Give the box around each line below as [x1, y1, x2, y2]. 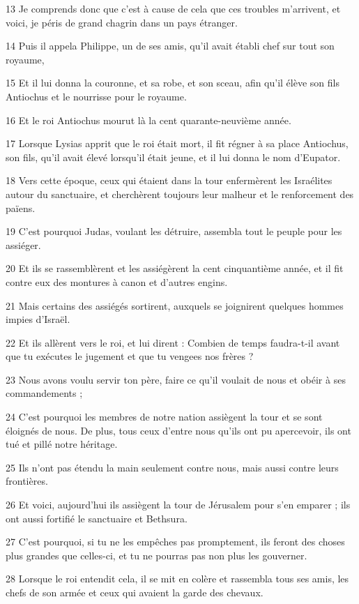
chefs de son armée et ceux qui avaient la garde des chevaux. [6, 585, 263, 599]
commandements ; [6, 386, 83, 400]
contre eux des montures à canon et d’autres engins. [6, 274, 228, 289]
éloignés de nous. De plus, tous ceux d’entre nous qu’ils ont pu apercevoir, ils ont [6, 423, 351, 437]
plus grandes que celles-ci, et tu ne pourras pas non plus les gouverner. [6, 548, 307, 562]
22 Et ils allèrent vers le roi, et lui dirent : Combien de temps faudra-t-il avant [6, 335, 340, 349]
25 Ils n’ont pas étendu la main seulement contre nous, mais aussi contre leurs [6, 460, 339, 474]
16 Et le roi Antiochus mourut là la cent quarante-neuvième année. [6, 112, 291, 127]
